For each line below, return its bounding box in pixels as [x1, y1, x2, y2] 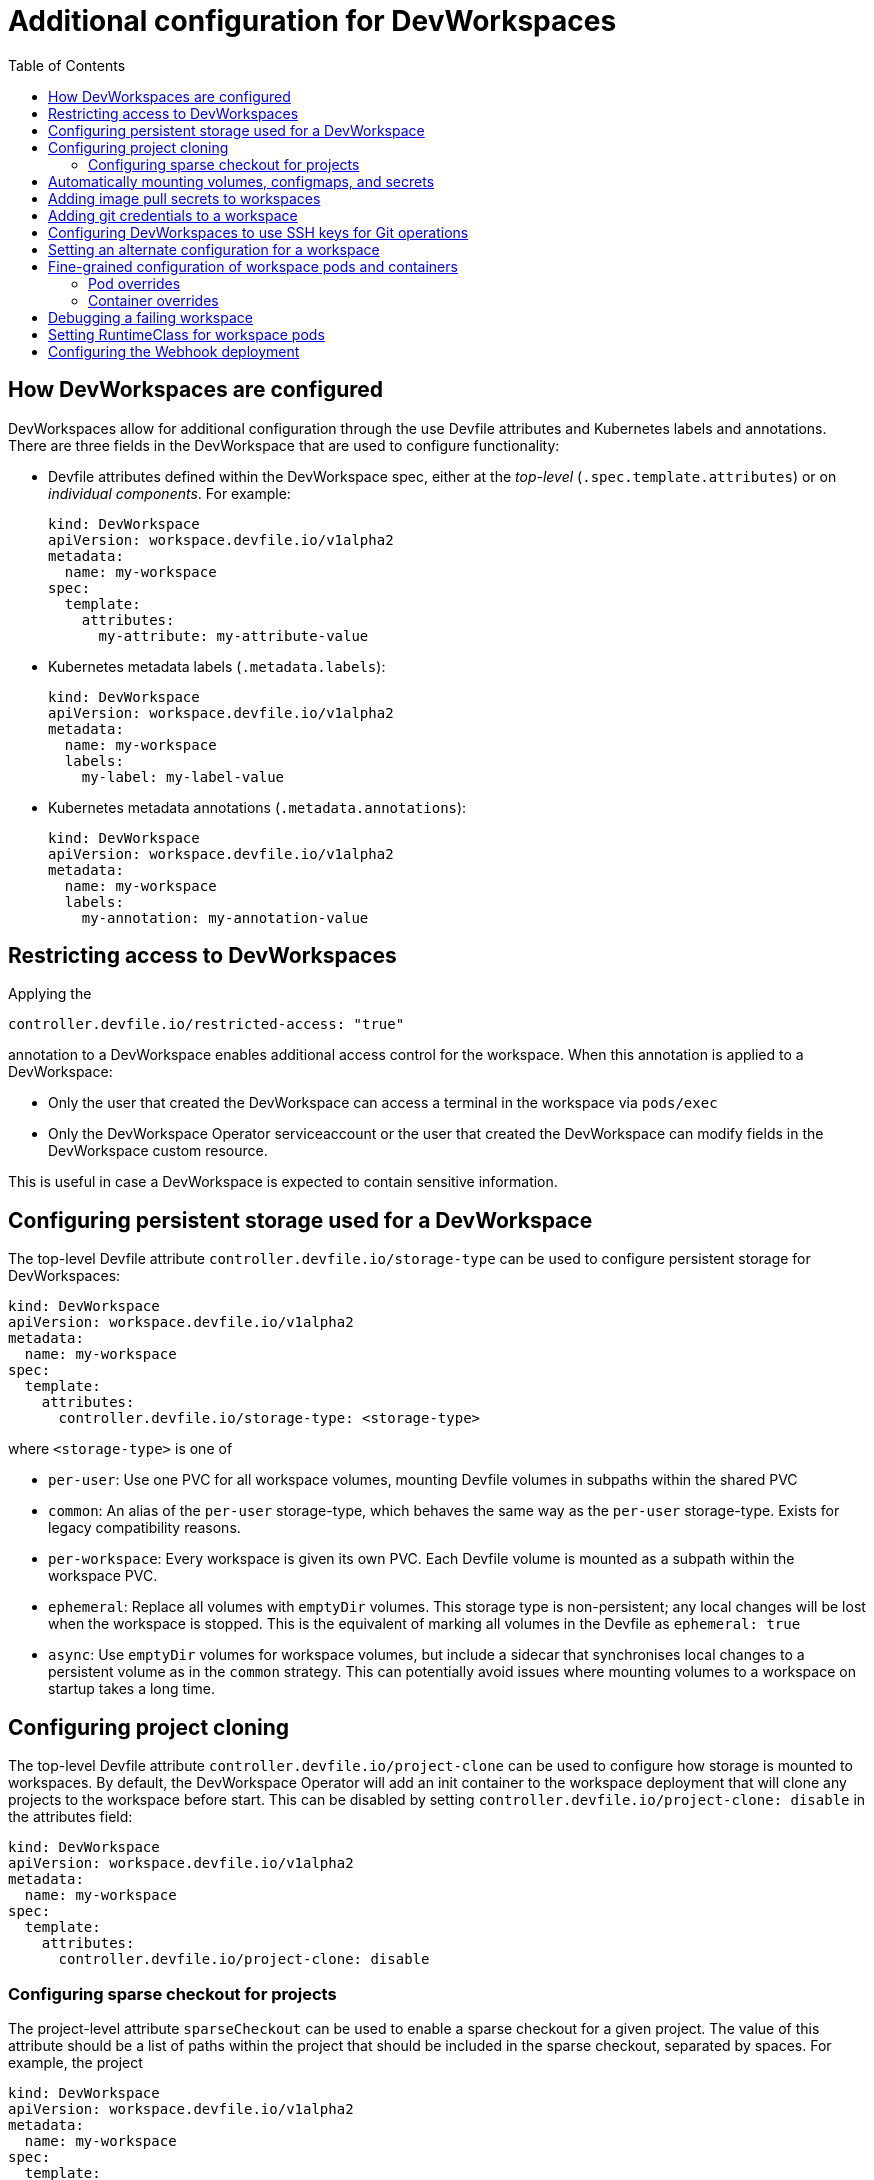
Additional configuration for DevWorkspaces [8, 4, 617, 38]
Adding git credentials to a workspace [48, 206, 298, 224]
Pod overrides [88, 274, 181, 292]
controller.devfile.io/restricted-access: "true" [8, 1016, 405, 1033]
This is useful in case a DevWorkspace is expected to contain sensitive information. [8, 1173, 558, 1191]
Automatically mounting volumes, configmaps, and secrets [48, 172, 435, 190]
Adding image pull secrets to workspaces [48, 189, 321, 207]
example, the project [8, 2053, 143, 2071]
